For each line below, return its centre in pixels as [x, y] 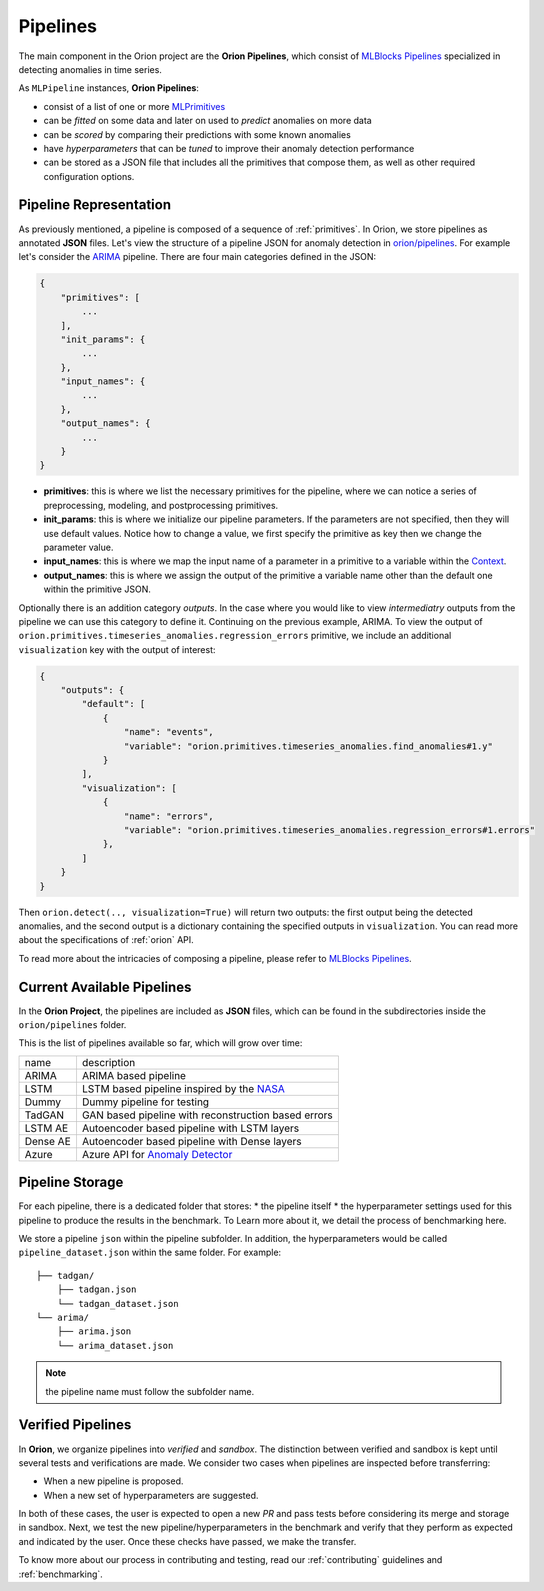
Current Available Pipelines [105, 986]
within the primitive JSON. [97, 589]
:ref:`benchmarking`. [61, 1574]
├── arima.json [94, 1331]
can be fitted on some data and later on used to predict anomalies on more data [207, 121]
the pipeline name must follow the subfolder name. [150, 1391]
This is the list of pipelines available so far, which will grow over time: [160, 1043]
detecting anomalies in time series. [90, 69]
